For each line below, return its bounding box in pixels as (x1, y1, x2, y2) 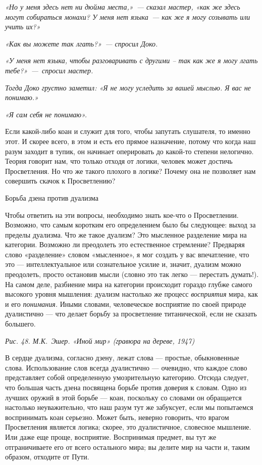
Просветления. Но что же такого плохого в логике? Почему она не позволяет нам (5, 165, 256, 176)
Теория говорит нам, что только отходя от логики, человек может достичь (5, 156, 233, 166)
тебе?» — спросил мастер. (5, 65, 93, 75)
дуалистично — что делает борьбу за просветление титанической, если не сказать (5, 308, 257, 319)
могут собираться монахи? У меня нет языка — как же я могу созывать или (5, 11, 250, 22)
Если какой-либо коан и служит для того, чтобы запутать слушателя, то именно (5, 126, 250, 136)
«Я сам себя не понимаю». (5, 109, 87, 119)
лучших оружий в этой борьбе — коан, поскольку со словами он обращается (5, 392, 242, 402)
